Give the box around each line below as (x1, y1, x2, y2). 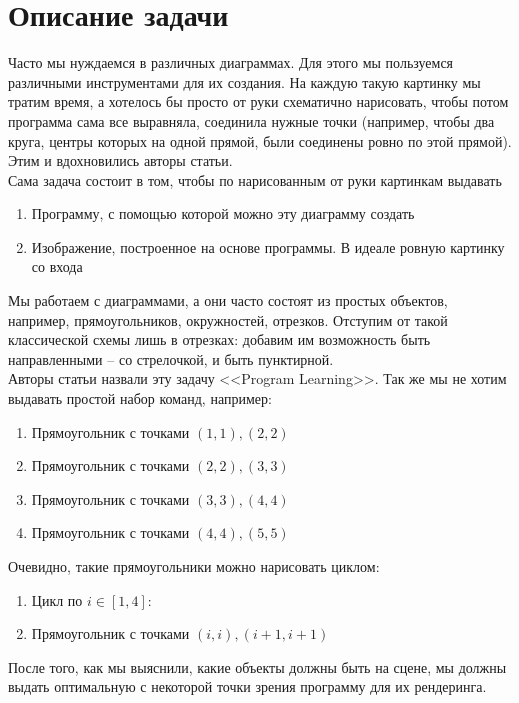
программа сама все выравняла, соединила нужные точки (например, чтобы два (8, 110, 495, 131)
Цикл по (31, 589, 83, 610)
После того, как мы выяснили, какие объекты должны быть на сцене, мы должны (8, 656, 507, 677)
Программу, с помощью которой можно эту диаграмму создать (31, 203, 415, 224)
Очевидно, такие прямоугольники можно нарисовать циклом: (8, 556, 380, 576)
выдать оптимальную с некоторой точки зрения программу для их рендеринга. (8, 676, 487, 697)
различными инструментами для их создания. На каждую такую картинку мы (8, 71, 481, 92)
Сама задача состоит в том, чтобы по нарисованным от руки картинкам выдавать (8, 169, 502, 190)
